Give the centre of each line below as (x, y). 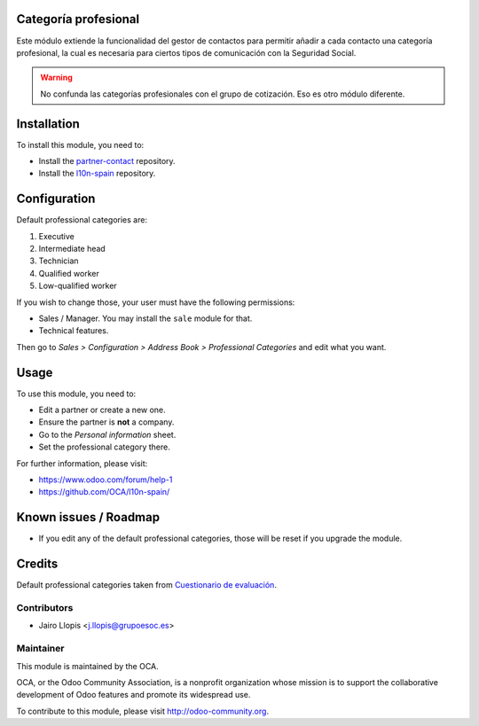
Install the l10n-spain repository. (97, 174)
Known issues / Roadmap (88, 517)
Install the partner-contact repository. (107, 160)
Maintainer (40, 649)
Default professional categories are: (82, 220)
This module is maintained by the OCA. (87, 666)
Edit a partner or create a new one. (102, 410)
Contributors (45, 608)
